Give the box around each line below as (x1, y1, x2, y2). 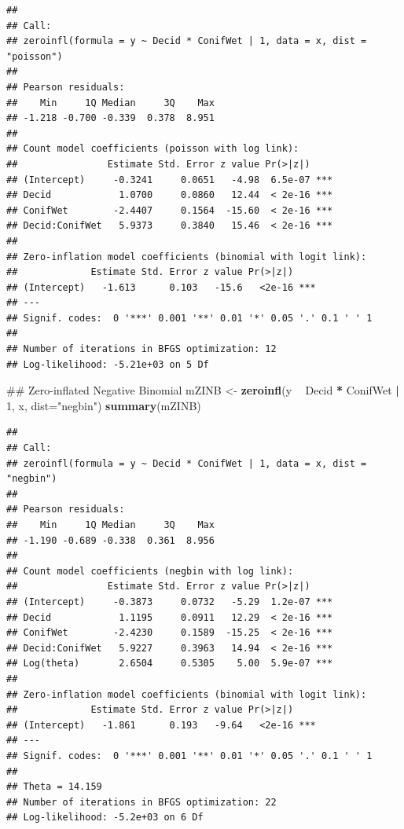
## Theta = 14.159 (6, 781, 102, 793)
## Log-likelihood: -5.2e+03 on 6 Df (6, 812, 204, 823)
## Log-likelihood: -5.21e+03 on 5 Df (6, 358, 209, 370)
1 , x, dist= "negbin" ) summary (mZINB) (6, 397, 201, 413)
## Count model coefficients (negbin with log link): (6, 565, 294, 577)
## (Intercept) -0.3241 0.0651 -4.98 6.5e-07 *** (6, 174, 333, 185)
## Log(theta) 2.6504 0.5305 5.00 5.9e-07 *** (6, 658, 333, 669)
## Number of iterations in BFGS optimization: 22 (6, 796, 277, 808)
